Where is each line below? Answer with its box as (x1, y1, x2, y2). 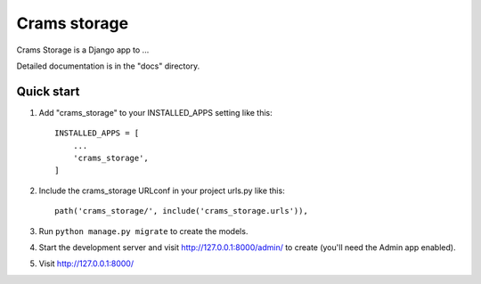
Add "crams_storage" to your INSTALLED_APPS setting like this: (38, 107, 273, 118)
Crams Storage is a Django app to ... (16, 45, 150, 55)
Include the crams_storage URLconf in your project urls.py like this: (38, 185, 285, 196)
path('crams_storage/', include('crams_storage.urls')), (54, 206, 309, 216)
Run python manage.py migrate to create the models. (38, 225, 249, 236)
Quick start (16, 84, 80, 99)
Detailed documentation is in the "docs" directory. (16, 61, 200, 71)
